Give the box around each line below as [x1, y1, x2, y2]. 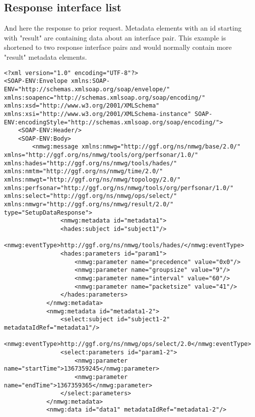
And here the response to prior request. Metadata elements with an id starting [4, 23, 242, 33]
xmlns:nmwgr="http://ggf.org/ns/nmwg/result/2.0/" [4, 201, 174, 208]
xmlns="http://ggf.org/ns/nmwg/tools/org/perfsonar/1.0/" [4, 152, 198, 159]
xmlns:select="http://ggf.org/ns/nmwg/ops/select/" [4, 192, 177, 200]
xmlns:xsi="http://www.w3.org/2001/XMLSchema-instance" [4, 110, 191, 117]
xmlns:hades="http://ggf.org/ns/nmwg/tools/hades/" [4, 159, 177, 167]
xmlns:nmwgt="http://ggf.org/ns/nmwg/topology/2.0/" [4, 176, 181, 184]
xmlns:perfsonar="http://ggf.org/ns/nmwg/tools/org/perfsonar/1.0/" [4, 184, 234, 191]
